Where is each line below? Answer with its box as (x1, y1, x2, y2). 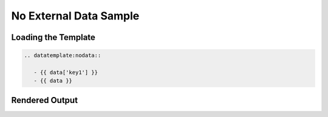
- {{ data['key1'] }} (33, 69, 98, 76)
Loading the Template (11, 32, 95, 42)
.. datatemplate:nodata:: (24, 52, 101, 59)
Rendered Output (11, 95, 78, 105)
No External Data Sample (11, 9, 140, 22)
